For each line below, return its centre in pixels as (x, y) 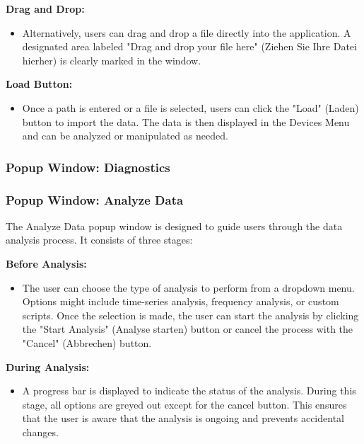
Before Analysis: (46, 263)
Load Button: (39, 84)
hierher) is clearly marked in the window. (112, 60)
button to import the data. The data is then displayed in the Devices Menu (186, 121)
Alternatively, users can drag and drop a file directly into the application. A (187, 32)
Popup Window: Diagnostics (88, 167)
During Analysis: (48, 366)
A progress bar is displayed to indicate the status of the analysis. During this (189, 391)
